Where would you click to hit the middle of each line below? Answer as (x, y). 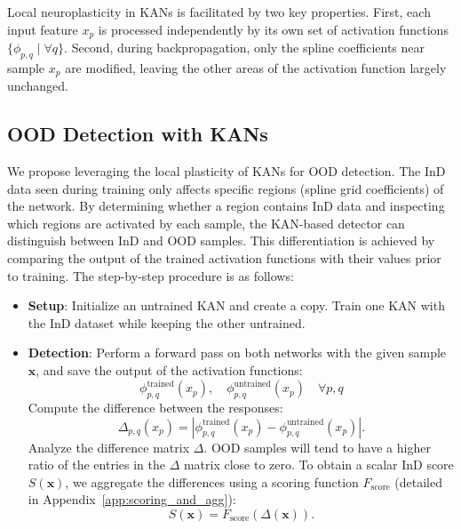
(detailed (418, 481)
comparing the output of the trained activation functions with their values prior (224, 258)
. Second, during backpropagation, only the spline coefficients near (244, 48)
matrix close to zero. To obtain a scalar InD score (318, 465)
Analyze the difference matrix (109, 447)
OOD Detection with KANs (138, 134)
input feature (43, 29)
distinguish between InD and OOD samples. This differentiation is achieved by (221, 240)
